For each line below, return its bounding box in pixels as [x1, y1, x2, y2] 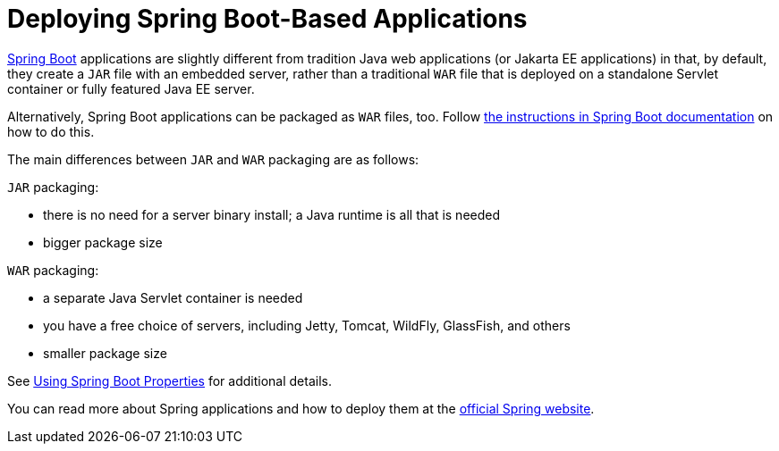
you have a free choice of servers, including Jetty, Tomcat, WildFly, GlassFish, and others [43, 317, 571, 333]
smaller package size [43, 345, 167, 361]
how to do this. [7, 123, 95, 139]
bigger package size [43, 234, 163, 250]
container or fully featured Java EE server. [7, 80, 255, 96]
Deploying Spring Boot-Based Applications [7, 4, 528, 34]
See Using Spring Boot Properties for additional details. [7, 372, 332, 388]
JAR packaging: [7, 179, 99, 195]
